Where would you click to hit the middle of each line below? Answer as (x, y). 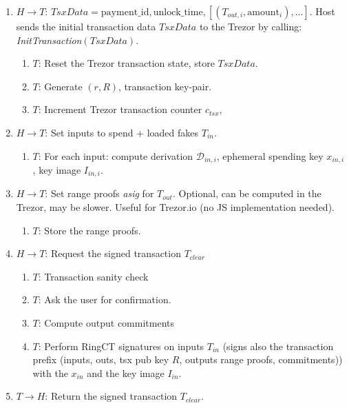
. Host (322, 11)
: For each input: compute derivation (116, 155)
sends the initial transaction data (86, 26)
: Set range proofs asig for (99, 193)
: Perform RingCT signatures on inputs (121, 346)
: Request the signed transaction (113, 253)
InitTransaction (49, 40)
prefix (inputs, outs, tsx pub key (101, 359)
